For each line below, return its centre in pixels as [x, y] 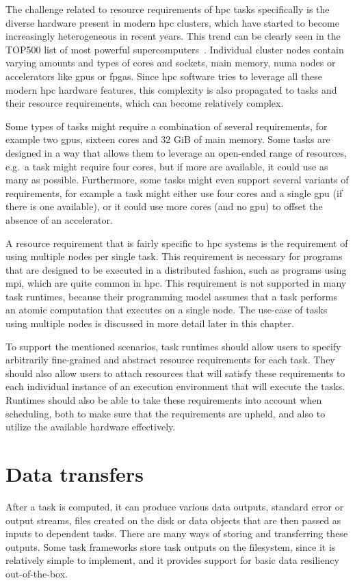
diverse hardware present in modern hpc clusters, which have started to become [172, 22]
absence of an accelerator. [59, 219]
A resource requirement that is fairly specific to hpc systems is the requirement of [177, 243]
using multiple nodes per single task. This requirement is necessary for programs [174, 256]
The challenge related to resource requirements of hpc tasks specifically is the [168, 9]
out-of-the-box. [37, 573]
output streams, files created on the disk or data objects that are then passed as [173, 520]
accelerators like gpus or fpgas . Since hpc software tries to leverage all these [164, 76]
